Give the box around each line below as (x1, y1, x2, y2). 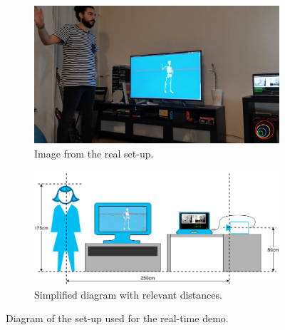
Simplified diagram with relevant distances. (34, 287, 222, 301)
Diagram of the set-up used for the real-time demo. (6, 311, 229, 326)
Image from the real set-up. (34, 145, 154, 160)
